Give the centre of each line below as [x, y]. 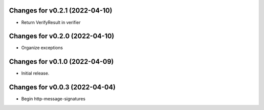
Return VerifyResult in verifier [51, 22]
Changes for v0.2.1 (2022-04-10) [61, 10]
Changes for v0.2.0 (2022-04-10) [62, 36]
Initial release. [35, 73]
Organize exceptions [42, 48]
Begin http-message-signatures [53, 99]
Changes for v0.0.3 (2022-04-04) [62, 87]
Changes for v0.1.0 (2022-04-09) [62, 62]
